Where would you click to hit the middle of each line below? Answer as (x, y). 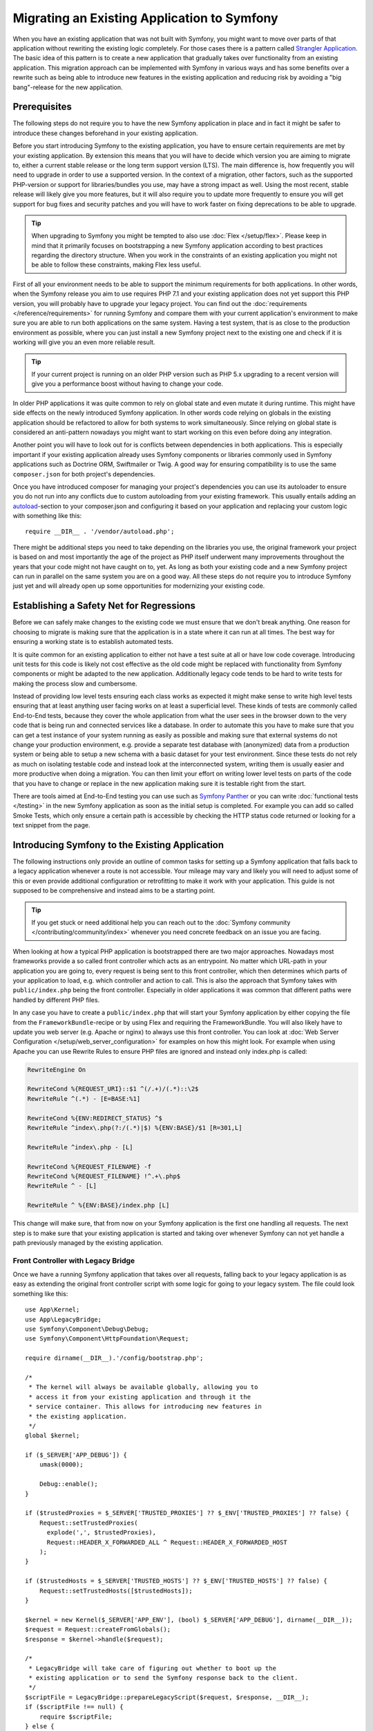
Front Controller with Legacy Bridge (74, 1260)
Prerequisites (42, 107)
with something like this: (47, 516)
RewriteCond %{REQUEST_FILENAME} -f (89, 1166)
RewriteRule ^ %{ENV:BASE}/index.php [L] (98, 1205)
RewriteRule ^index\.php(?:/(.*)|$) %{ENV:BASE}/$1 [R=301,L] (135, 1128)
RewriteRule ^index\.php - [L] (80, 1147)
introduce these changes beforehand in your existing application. (105, 133)
